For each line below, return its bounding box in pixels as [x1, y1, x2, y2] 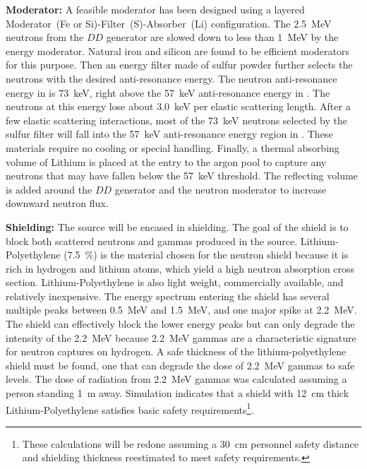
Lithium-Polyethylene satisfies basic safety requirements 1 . [6, 400, 254, 417]
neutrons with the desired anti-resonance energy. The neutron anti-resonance [6, 71, 337, 85]
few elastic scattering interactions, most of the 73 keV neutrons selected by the [6, 112, 347, 127]
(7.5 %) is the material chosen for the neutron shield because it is [64, 247, 349, 262]
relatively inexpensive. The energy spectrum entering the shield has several [6, 288, 330, 303]
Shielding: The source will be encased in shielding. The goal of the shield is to [6, 219, 349, 234]
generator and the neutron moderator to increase [114, 182, 327, 196]
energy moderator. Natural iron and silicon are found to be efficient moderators [6, 43, 349, 58]
